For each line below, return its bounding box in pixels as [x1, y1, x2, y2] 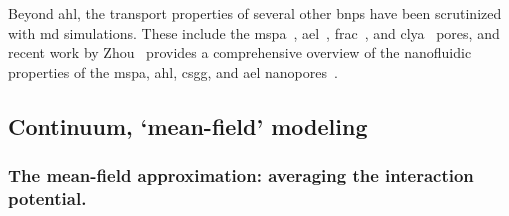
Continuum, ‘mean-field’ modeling [8, 110, 368, 141]
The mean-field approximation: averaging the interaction [8, 163, 474, 188]
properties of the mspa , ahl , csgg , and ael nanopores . [8, 61, 338, 82]
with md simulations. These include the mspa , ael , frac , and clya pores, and [8, 22, 500, 43]
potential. [8, 186, 87, 210]
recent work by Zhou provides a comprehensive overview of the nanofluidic [8, 42, 472, 63]
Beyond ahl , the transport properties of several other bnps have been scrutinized [8, 3, 502, 23]
